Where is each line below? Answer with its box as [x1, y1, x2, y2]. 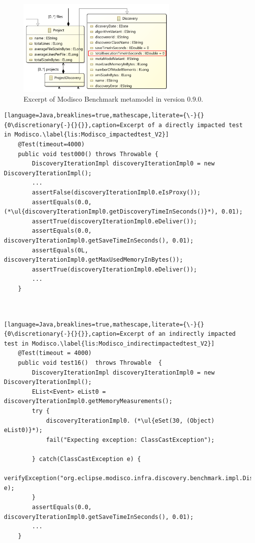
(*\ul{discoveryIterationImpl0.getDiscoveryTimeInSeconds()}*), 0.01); [4, 208, 243, 216]
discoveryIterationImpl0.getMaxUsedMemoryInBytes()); [4, 256, 183, 264]
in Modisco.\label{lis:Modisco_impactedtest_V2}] [4, 131, 169, 138]
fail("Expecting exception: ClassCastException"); [46, 436, 215, 443]
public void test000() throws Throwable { [18, 150, 158, 158]
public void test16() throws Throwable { [18, 359, 162, 367]
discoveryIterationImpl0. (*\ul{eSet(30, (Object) [46, 417, 215, 424]
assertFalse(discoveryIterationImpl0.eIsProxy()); [32, 189, 201, 196]
